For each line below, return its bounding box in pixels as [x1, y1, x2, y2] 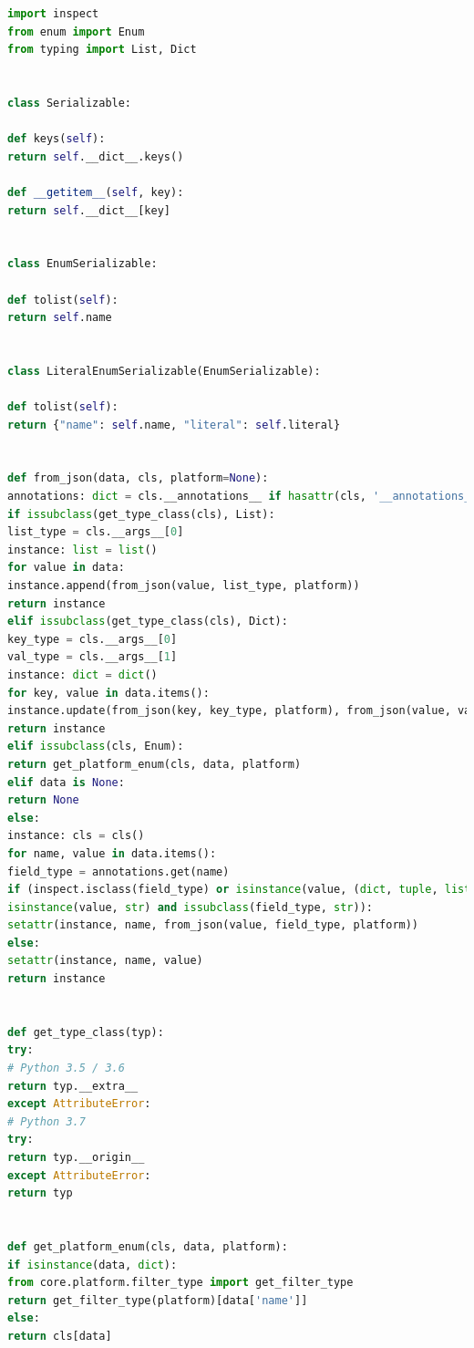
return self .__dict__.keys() [7, 150, 184, 163]
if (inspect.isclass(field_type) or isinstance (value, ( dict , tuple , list [7, 883, 471, 897]
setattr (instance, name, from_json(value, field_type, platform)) [7, 918, 419, 932]
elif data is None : [7, 775, 125, 789]
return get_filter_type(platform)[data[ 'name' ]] [7, 1293, 308, 1307]
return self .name [7, 311, 112, 325]
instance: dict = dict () [7, 668, 158, 681]
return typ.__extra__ [7, 1079, 139, 1093]
